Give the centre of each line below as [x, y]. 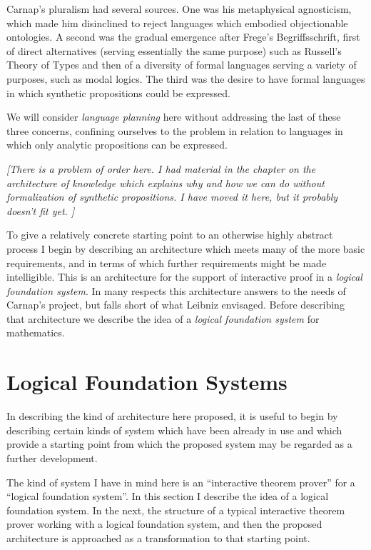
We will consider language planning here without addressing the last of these [174, 117]
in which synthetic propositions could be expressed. [118, 92]
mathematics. [36, 332]
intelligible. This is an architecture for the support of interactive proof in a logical [184, 277]
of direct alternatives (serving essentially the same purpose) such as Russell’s [174, 50]
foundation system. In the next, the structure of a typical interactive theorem [176, 510]
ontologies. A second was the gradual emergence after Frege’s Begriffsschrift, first [183, 37]
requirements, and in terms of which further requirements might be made [167, 262]
